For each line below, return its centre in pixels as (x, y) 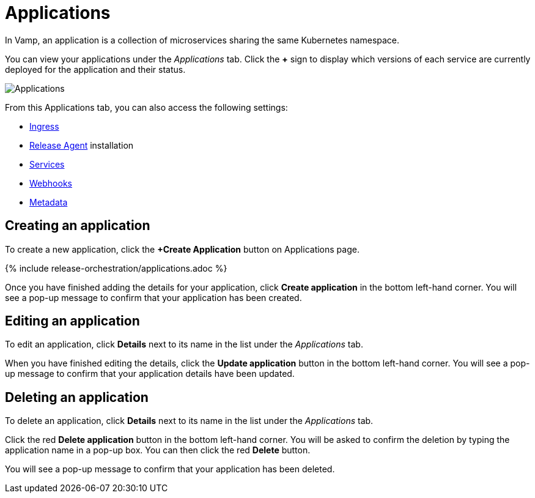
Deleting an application (77, 397)
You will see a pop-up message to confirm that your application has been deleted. (170, 469)
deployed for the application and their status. (95, 69)
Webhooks (51, 183)
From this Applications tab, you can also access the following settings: (146, 107)
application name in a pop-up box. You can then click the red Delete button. (158, 450)
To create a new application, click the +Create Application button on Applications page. (182, 249)
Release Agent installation (82, 145)
